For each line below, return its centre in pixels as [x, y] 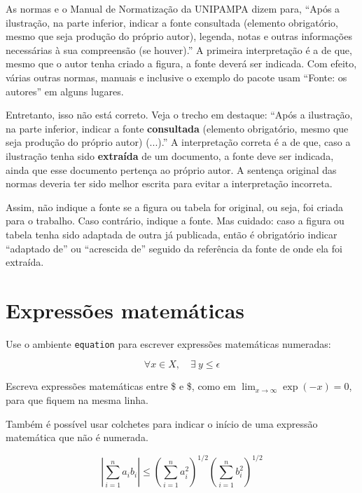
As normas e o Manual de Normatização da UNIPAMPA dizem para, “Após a [173, 8]
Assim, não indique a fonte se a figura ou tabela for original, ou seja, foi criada [174, 207]
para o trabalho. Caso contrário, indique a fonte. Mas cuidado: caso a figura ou [175, 221]
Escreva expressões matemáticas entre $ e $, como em [121, 386]
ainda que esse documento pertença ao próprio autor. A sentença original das [171, 169]
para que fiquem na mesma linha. [77, 400]
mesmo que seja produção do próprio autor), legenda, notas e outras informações [179, 36]
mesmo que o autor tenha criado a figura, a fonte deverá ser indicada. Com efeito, [181, 63]
